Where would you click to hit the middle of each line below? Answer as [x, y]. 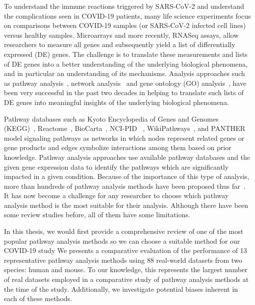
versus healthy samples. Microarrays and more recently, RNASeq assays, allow [121, 35]
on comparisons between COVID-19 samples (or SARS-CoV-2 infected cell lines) [125, 25]
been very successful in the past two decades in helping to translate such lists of [124, 92]
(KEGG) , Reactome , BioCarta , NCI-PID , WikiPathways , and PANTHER [125, 128]
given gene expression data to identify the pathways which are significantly [116, 166]
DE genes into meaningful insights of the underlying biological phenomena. [116, 102]
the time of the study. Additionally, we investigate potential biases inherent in [121, 289]
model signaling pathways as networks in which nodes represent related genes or [124, 138]
